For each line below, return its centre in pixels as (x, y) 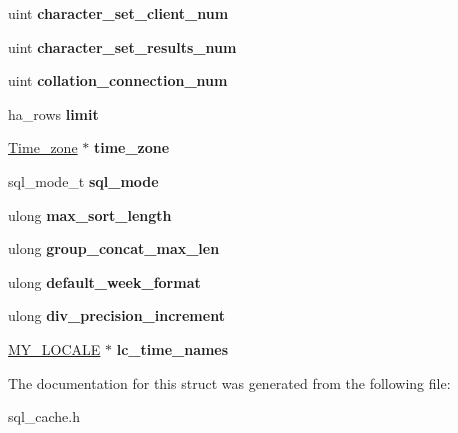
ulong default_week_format (104, 281)
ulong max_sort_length (90, 214)
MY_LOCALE (54, 348)
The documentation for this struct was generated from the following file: (229, 382)
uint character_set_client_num (118, 13)
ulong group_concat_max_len (114, 248)
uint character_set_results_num (122, 46)
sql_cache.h (44, 416)
